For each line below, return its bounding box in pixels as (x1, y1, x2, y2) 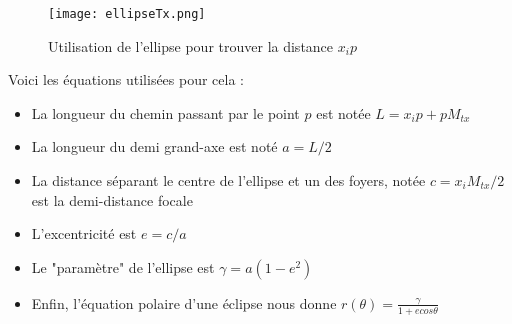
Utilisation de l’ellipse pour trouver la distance (48, 35, 334, 56)
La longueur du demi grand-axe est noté (31, 136, 278, 157)
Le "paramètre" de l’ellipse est (31, 256, 215, 277)
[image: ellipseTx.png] (48, 7, 206, 21)
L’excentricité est (31, 223, 137, 244)
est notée (316, 102, 371, 123)
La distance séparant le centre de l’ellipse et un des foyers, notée (31, 170, 426, 191)
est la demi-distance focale (31, 189, 193, 210)
